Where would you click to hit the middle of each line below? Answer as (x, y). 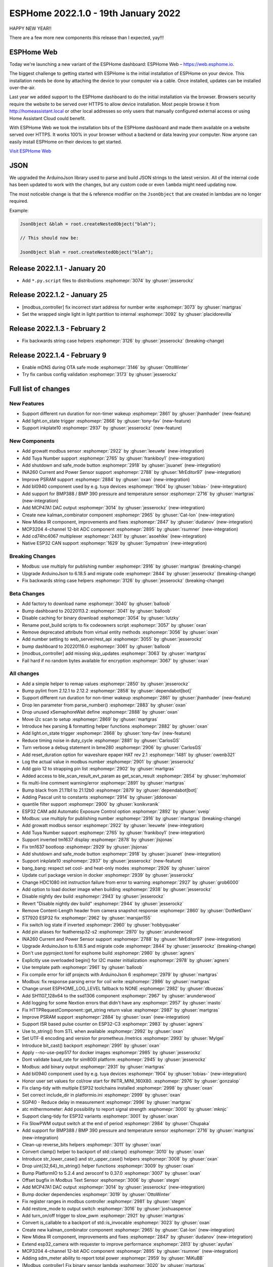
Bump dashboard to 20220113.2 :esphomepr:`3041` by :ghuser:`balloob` (97, 611)
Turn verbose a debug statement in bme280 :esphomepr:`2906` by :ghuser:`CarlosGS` (112, 748)
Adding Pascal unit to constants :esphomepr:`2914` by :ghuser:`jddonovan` (100, 797)
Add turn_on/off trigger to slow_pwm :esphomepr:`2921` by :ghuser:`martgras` (104, 1215)
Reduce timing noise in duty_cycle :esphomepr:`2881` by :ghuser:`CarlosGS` (101, 740)
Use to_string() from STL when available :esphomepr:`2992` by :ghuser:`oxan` (103, 1031)
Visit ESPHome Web (30, 151)
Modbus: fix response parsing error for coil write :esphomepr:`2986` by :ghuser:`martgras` (116, 982)
